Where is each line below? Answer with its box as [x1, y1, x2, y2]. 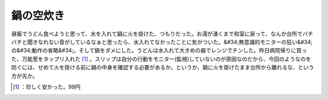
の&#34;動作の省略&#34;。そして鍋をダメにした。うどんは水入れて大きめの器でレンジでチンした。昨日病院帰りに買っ [11, 47, 307, 54]
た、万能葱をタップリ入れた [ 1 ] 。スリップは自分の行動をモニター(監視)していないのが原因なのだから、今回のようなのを [11, 55, 312, 63]
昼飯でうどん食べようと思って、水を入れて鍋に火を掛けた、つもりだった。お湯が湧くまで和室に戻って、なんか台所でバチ [11, 30, 313, 37]
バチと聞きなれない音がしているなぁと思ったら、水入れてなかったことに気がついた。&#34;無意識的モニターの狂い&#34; [11, 38, 313, 45]
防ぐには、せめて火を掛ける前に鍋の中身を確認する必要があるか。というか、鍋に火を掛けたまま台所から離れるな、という [11, 64, 315, 71]
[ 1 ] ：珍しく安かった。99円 [13, 83, 81, 90]
